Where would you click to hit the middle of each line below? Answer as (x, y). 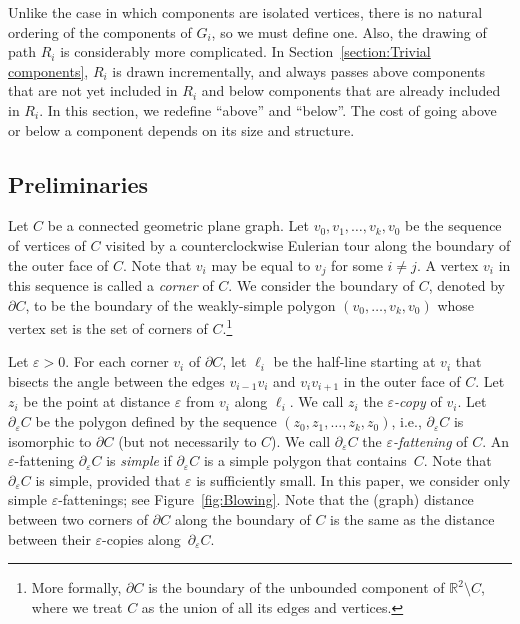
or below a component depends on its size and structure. (181, 129)
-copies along (141, 538)
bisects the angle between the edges (116, 381)
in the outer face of (402, 381)
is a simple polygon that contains (305, 460)
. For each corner (117, 361)
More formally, (76, 587)
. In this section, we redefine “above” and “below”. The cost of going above (268, 109)
